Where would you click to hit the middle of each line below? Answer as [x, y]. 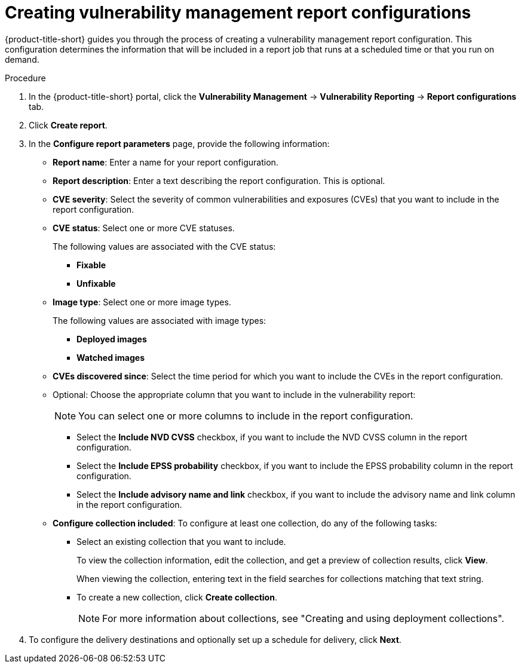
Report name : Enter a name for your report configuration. [166, 162]
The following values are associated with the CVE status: [164, 246]
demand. [22, 59]
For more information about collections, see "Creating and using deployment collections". [303, 618]
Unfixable [96, 283]
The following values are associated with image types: [160, 320]
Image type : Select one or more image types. [142, 302]
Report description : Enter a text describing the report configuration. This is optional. [219, 180]
